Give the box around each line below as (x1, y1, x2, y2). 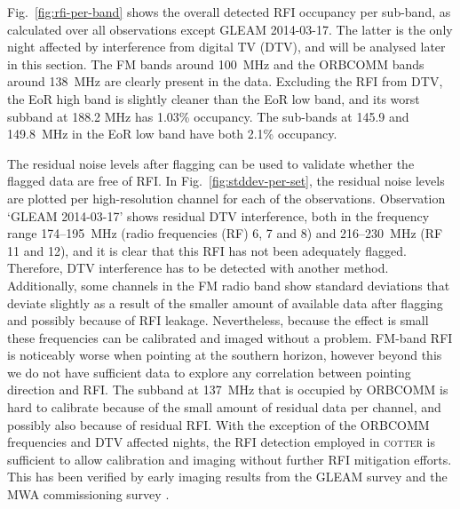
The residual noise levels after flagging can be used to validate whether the (7, 154, 415, 172)
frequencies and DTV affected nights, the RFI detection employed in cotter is (7, 433, 435, 451)
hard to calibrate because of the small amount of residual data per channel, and (7, 398, 441, 417)
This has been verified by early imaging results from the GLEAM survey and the (7, 467, 448, 486)
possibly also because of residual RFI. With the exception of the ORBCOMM (7, 415, 430, 433)
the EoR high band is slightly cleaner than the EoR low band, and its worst (7, 89, 420, 107)
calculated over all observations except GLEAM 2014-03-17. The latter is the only (7, 20, 453, 38)
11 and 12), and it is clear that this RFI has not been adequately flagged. (7, 241, 407, 259)
